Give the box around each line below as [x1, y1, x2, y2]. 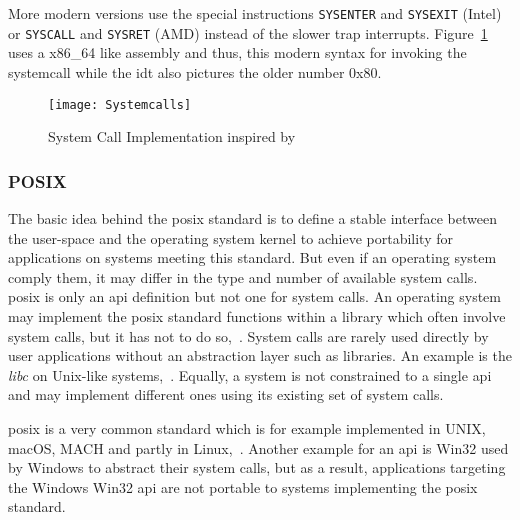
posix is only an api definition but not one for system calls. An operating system [8, 286, 502, 307]
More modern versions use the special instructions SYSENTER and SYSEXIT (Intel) [8, 3, 502, 23]
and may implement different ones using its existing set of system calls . [8, 384, 444, 405]
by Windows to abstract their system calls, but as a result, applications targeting [8, 457, 506, 478]
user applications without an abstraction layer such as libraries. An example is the [8, 345, 512, 366]
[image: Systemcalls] [48, 97, 192, 112]
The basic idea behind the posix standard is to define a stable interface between [8, 207, 497, 228]
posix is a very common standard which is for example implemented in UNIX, [8, 417, 486, 438]
